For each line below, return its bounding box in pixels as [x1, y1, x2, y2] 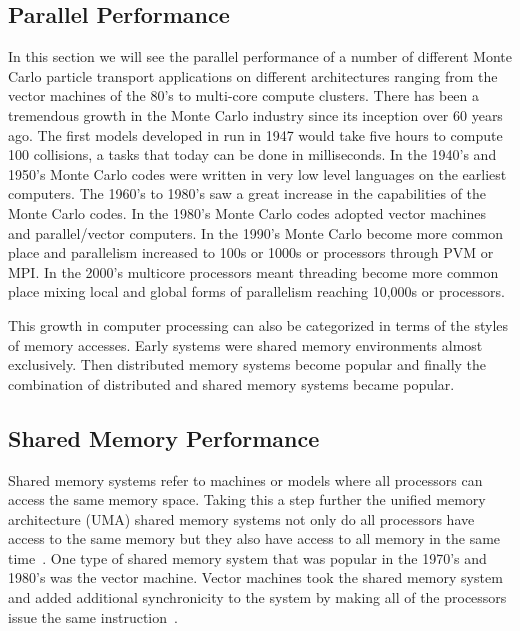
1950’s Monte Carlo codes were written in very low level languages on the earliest [8, 163, 507, 184]
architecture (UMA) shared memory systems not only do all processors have [8, 508, 475, 529]
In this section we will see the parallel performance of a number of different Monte [8, 46, 512, 67]
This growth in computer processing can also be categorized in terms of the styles [8, 314, 509, 335]
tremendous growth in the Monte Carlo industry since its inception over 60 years [8, 104, 503, 125]
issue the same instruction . [8, 606, 178, 627]
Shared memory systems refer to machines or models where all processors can [8, 469, 483, 490]
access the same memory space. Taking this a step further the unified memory [8, 489, 486, 510]
